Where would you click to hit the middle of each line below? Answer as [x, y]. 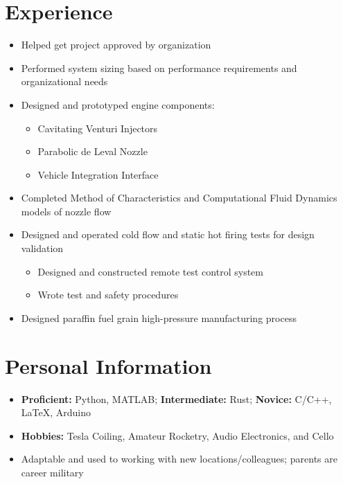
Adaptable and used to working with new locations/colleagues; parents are [179, 459]
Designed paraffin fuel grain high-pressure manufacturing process [159, 317]
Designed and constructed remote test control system [150, 271]
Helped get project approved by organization [116, 45]
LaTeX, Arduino [56, 412]
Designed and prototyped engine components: [118, 104]
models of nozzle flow [66, 211]
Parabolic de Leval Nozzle [93, 151]
